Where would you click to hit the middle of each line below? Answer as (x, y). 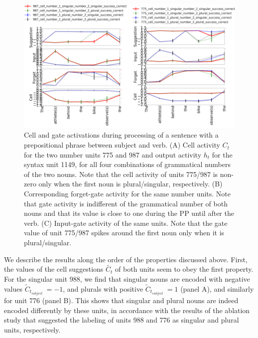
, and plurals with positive (103, 288)
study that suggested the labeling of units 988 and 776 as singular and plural (122, 320)
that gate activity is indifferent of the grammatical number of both (126, 203)
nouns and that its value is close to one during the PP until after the (129, 213)
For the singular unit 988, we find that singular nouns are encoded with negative (127, 279)
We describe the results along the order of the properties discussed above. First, (126, 259)
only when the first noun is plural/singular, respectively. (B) (130, 184)
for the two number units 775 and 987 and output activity (113, 154)
